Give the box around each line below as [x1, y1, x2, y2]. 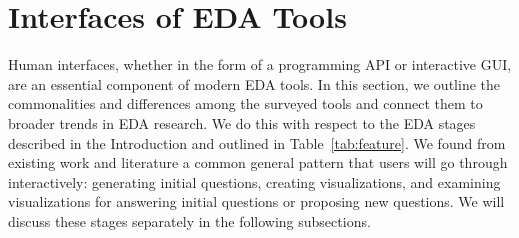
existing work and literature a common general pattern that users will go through [8, 152, 508, 173]
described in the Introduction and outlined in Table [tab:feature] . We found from [8, 132, 506, 153]
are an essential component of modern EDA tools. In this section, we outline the [8, 73, 500, 94]
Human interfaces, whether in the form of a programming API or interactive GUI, [8, 54, 512, 75]
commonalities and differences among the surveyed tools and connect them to [8, 93, 483, 114]
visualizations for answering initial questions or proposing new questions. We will [8, 191, 505, 212]
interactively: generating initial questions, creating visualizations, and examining [8, 171, 501, 192]
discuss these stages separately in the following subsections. [8, 210, 371, 231]
